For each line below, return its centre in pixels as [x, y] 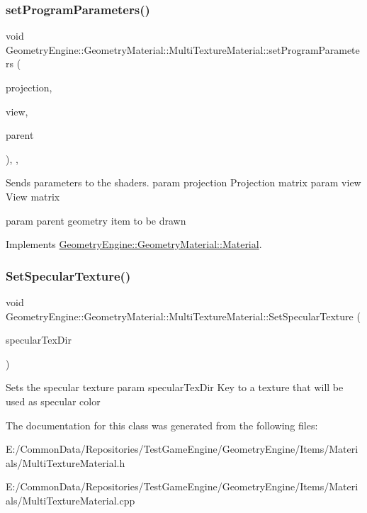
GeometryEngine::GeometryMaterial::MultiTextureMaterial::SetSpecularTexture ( [183, 316]
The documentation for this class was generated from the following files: [162, 425]
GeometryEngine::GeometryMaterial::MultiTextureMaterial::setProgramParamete [183, 49]
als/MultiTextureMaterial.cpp [70, 500]
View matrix [33, 196]
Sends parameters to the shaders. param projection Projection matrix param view [183, 182]
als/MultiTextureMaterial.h [66, 462]
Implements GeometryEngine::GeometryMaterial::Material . [134, 244]
